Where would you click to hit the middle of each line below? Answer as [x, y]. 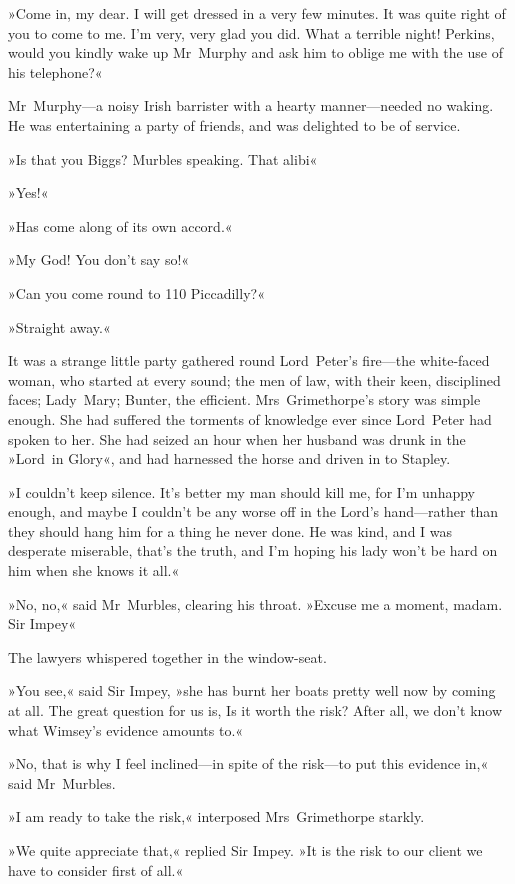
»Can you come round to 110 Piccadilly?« [136, 292]
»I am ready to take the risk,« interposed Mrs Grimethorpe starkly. [216, 816]
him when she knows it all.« [94, 570]
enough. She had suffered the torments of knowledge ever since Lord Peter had [250, 418]
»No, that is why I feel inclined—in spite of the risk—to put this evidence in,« [248, 763]
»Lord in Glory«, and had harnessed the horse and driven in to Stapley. [229, 458]
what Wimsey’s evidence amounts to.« [126, 729]
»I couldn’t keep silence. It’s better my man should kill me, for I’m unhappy [241, 491]
